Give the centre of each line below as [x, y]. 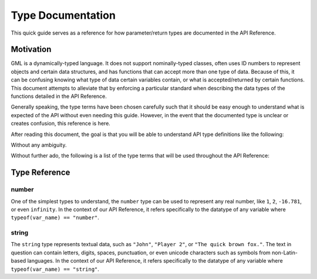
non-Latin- [285, 253]
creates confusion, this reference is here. [61, 124]
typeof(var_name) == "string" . [55, 269]
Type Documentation [63, 15]
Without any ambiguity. [39, 145]
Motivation [31, 50]
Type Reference [41, 173]
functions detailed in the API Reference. [59, 96]
